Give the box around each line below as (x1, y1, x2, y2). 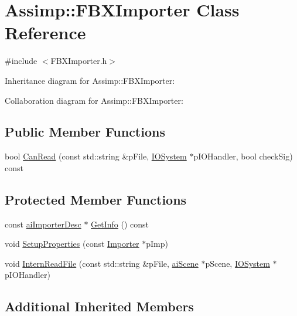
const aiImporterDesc (5, 218, 81, 230)
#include (5, 55, 37, 67)
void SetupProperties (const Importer (5, 237, 139, 250)
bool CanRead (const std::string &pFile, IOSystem (5, 150, 187, 162)
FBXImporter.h (50, 55, 107, 67)
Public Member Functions (5, 123, 165, 141)
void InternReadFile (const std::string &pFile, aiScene (5, 257, 199, 269)
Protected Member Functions (5, 190, 187, 208)
